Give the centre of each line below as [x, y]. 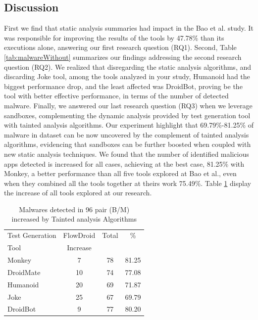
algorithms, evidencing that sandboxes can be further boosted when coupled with [128, 144]
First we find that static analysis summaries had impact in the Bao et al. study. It [129, 28]
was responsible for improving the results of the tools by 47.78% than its [114, 37]
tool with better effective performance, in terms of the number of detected [116, 96]
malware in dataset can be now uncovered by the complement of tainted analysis [127, 134]
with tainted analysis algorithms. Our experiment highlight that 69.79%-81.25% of [129, 125]
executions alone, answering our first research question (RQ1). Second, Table [120, 47]
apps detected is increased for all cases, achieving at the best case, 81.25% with [124, 163]
